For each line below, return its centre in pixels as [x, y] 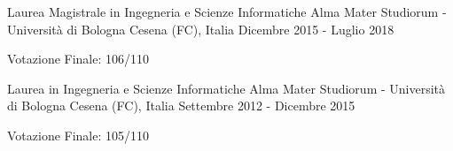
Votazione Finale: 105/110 [78, 135]
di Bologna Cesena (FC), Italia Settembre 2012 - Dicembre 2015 [181, 106]
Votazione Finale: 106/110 [78, 59]
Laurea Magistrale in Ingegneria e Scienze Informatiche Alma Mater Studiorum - [227, 11]
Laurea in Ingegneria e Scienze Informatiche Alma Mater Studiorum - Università [226, 88]
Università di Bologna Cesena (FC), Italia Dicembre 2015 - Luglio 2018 [201, 29]
